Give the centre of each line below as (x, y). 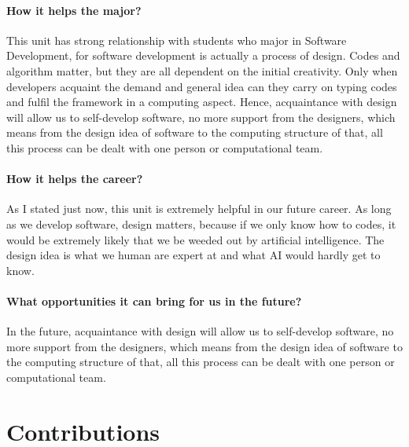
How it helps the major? (74, 10)
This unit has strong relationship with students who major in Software (177, 40)
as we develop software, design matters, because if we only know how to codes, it (201, 223)
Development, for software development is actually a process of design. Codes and (203, 55)
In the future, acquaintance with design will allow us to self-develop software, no (200, 331)
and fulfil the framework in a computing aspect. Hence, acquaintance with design (202, 102)
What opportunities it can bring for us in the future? (154, 300)
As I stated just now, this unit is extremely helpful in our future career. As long (199, 209)
